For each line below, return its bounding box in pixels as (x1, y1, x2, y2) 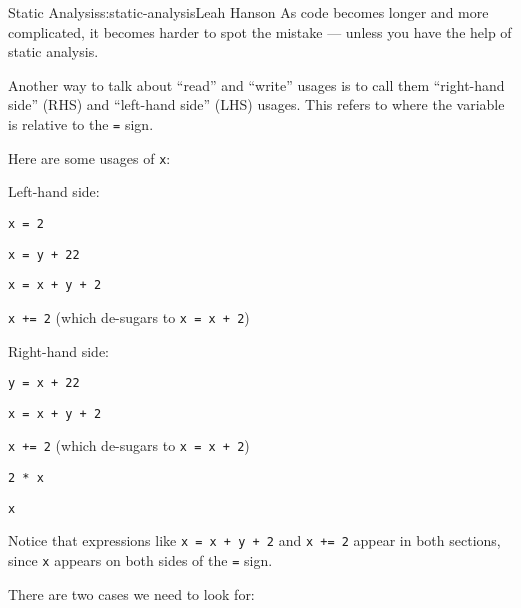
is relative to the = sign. (8, 113, 154, 134)
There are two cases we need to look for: (8, 583, 255, 604)
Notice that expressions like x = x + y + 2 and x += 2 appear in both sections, (8, 530, 501, 551)
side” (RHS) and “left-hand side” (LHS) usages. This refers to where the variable (8, 94, 505, 115)
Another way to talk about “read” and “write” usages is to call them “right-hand (8, 74, 505, 95)
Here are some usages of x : (8, 147, 171, 168)
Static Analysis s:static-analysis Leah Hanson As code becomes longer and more (8, 2, 489, 22)
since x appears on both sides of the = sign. (8, 550, 273, 571)
